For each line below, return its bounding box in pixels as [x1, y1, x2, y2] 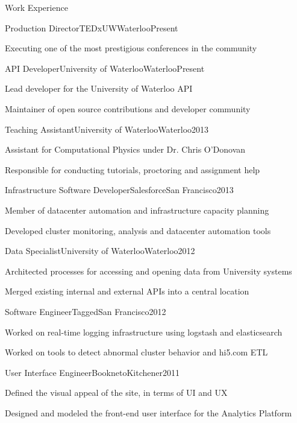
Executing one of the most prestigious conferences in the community [5, 42, 257, 54]
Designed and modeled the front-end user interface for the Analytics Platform [5, 406, 292, 419]
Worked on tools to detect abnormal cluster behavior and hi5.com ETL [5, 346, 268, 358]
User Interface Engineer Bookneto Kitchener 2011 [5, 366, 180, 378]
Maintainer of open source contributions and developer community [5, 102, 251, 115]
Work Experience [5, 1, 68, 13]
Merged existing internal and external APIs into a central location [5, 285, 249, 297]
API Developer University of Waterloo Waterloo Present [5, 62, 205, 74]
